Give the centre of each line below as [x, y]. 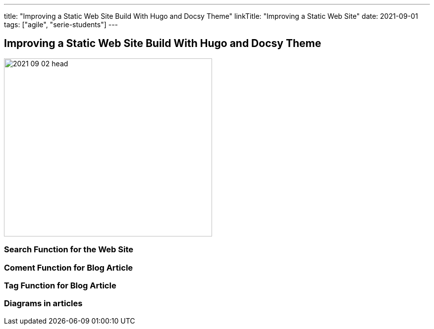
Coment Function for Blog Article [69, 267]
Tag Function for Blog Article [60, 285]
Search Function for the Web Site [69, 250]
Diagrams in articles [43, 304]
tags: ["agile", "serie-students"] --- [61, 24]
